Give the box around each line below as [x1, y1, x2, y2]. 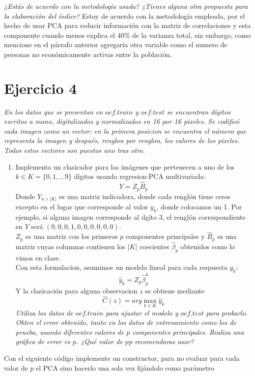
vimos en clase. [15, 252, 61, 262]
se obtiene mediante [145, 285, 205, 295]
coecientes [139, 241, 170, 251]
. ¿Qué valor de [76, 336, 123, 347]
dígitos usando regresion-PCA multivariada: [74, 171, 206, 181]
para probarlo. [206, 307, 248, 318]
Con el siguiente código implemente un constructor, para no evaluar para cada [4, 353, 240, 363]
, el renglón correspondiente [162, 211, 246, 222]
